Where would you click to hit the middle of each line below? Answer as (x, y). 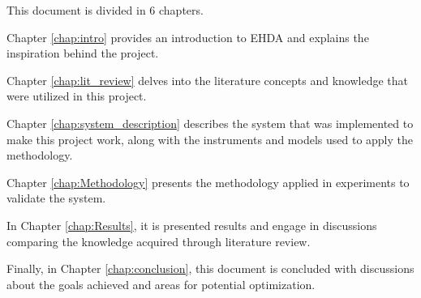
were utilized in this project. (77, 96)
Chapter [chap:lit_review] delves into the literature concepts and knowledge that (208, 80)
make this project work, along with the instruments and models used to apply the (210, 139)
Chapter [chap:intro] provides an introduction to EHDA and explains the (188, 37)
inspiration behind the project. (83, 53)
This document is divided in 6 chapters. (105, 10)
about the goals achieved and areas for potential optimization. (161, 284)
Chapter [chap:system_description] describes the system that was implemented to (210, 123)
